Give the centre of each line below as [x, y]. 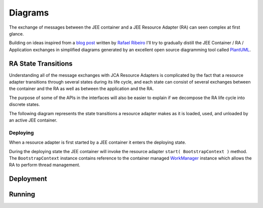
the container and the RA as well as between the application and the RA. [81, 89]
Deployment [28, 179]
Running [22, 194]
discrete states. [25, 104]
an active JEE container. [33, 120]
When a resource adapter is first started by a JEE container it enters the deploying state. [98, 142]
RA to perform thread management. [45, 165]
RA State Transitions [41, 63]
